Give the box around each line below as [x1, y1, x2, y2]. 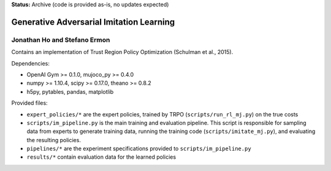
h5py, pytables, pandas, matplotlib [26, 88, 114, 95]
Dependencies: [11, 59, 50, 67]
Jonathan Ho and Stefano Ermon [11, 36, 110, 44]
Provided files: [11, 99, 48, 107]
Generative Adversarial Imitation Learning [11, 17, 175, 27]
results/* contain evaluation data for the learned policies [26, 153, 177, 161]
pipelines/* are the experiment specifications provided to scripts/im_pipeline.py [26, 145, 251, 153]
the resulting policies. [26, 136, 81, 143]
